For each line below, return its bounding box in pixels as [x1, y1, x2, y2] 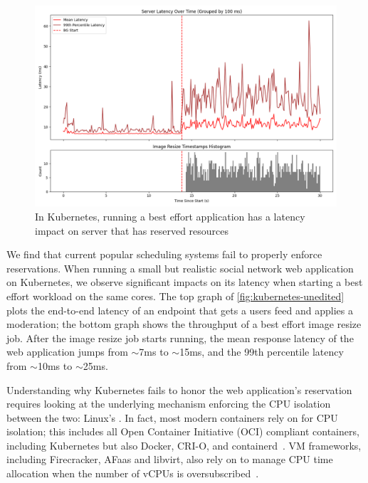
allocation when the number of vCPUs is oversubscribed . [6, 466, 259, 481]
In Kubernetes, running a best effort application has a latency [35, 208, 305, 223]
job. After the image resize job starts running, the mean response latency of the [6, 330, 354, 345]
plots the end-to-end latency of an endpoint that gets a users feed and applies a [6, 302, 353, 317]
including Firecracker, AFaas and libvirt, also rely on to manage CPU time [6, 452, 333, 467]
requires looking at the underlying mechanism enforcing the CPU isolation [6, 396, 331, 411]
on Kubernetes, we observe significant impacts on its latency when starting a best [6, 275, 363, 290]
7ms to [139, 344, 169, 359]
